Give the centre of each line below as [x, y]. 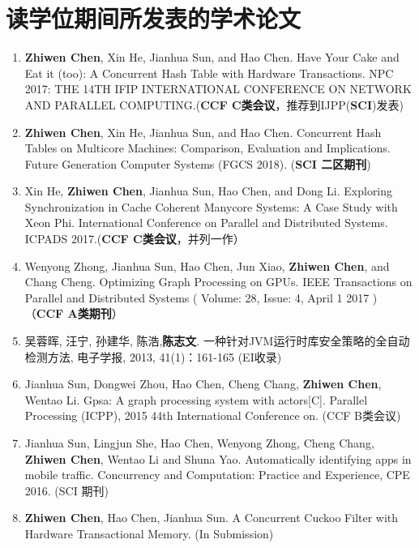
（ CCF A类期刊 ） [74, 313]
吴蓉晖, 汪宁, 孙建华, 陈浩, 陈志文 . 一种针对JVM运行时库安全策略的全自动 [217, 341]
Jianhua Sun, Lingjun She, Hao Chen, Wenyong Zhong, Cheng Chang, [199, 443]
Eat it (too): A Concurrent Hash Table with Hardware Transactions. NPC [209, 73]
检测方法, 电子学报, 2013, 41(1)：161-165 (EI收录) [153, 356]
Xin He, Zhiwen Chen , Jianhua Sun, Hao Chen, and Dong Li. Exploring [209, 191]
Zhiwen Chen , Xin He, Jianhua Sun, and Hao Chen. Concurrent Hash [203, 132]
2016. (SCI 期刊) [66, 490]
